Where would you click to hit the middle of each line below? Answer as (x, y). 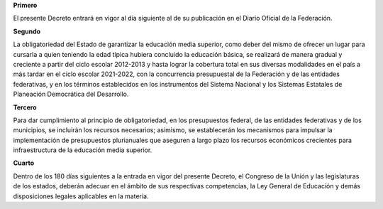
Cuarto (24, 163)
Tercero (25, 107)
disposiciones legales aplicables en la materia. (81, 196)
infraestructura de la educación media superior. (83, 150)
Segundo (27, 31)
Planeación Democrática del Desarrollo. (71, 94)
